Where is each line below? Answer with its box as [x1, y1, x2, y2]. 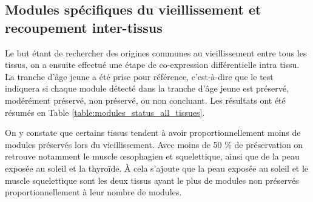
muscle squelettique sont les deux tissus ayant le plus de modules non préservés [5, 173, 299, 186]
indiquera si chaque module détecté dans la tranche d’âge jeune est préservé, [5, 82, 289, 95]
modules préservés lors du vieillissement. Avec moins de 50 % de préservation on [5, 138, 303, 150]
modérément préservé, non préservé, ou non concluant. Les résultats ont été [5, 93, 286, 106]
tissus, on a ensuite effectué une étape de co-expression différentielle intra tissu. [5, 58, 300, 71]
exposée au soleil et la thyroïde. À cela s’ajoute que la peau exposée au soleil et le [5, 161, 309, 174]
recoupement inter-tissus [5, 18, 163, 36]
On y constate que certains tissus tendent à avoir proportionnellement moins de [5, 126, 301, 139]
